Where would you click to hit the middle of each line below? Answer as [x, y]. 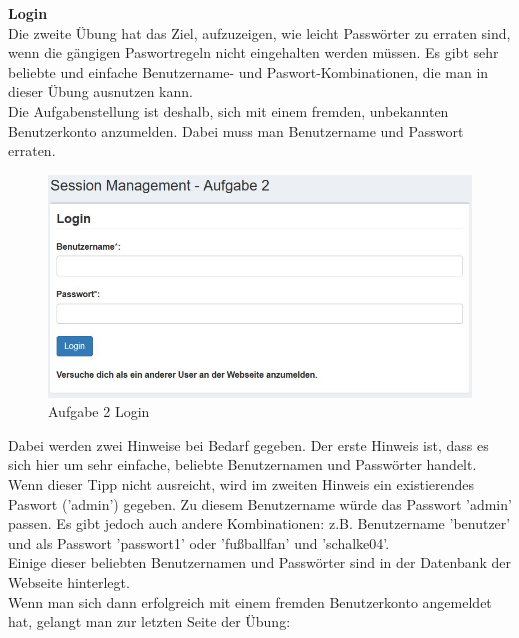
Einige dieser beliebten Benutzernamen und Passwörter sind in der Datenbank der [260, 562]
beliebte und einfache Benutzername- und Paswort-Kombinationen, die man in [248, 71]
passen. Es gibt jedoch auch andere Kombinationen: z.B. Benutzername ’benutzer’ [259, 523]
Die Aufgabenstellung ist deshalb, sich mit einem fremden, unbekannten [228, 110]
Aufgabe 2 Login [99, 411]
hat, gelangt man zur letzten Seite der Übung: [149, 621]
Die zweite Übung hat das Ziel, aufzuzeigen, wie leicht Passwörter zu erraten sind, [259, 32]
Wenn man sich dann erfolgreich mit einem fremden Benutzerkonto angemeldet [250, 601]
